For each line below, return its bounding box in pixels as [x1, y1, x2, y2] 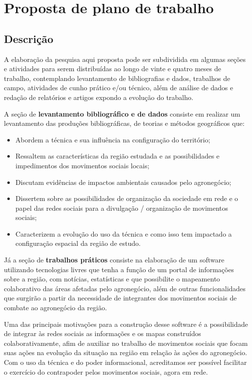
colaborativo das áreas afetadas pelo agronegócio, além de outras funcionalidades [4, 283, 246, 293]
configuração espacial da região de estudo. [15, 238, 141, 248]
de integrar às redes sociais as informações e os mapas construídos [4, 328, 201, 339]
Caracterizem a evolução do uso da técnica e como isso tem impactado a [15, 228, 232, 239]
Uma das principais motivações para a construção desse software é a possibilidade [4, 319, 248, 329]
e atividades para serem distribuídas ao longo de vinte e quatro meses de [4, 63, 221, 74]
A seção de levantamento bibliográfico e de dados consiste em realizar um [4, 108, 240, 119]
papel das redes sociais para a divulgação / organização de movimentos [15, 202, 229, 213]
